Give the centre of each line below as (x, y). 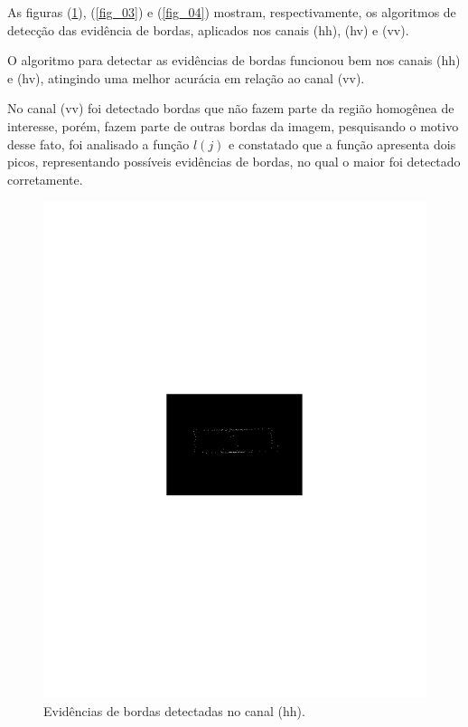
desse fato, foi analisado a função (98, 143)
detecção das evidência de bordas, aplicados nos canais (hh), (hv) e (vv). (208, 29)
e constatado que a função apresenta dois (342, 143)
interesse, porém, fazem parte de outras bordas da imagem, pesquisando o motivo (233, 125)
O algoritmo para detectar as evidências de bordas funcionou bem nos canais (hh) (234, 60)
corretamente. (45, 179)
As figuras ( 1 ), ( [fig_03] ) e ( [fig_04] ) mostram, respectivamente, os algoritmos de (232, 12)
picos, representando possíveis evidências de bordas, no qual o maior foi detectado (234, 162)
